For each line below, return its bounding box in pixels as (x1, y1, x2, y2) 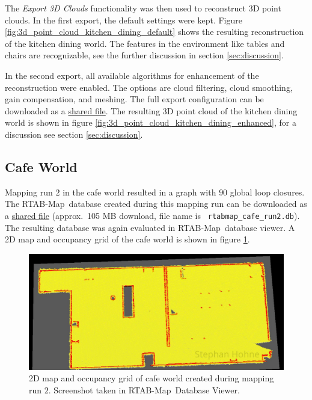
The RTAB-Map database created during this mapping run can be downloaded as (5, 197, 307, 210)
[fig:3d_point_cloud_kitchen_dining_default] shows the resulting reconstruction (5, 25, 304, 38)
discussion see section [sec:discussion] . (5, 128, 143, 140)
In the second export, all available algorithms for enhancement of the (5, 69, 259, 81)
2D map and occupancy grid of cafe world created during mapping (29, 372, 274, 384)
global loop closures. (230, 185, 305, 198)
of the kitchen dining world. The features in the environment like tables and (5, 37, 285, 49)
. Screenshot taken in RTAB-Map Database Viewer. (48, 383, 240, 396)
